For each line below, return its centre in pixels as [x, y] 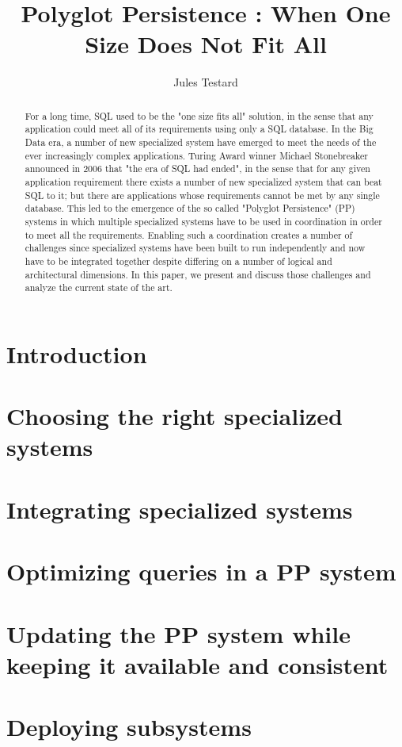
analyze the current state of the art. [99, 287]
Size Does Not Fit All [206, 44]
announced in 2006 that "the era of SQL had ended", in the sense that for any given [197, 169]
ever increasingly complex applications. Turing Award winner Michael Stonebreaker [196, 155]
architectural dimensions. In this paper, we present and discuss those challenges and [198, 274]
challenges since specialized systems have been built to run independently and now [195, 248]
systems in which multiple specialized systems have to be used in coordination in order [203, 221]
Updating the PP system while [178, 633]
